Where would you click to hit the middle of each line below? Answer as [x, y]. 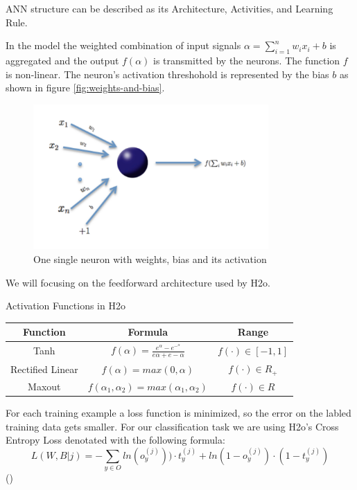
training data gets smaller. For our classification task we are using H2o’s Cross [172, 426]
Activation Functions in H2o [66, 306]
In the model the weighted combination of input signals [123, 45]
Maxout [44, 386]
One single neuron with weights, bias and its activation [150, 259]
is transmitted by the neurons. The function [247, 60]
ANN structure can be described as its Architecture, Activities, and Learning [169, 8]
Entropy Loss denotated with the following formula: [115, 440]
